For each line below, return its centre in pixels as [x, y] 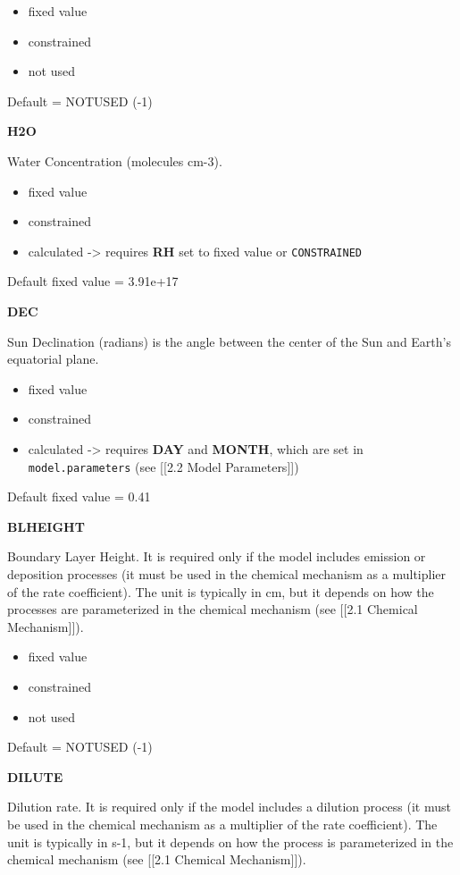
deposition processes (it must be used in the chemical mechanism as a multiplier [227, 574]
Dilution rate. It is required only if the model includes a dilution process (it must [229, 807]
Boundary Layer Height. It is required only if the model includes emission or [217, 556]
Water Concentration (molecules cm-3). [115, 160]
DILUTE [35, 776]
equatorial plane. [53, 359]
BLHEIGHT [46, 526]
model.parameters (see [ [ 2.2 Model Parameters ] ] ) [163, 466]
